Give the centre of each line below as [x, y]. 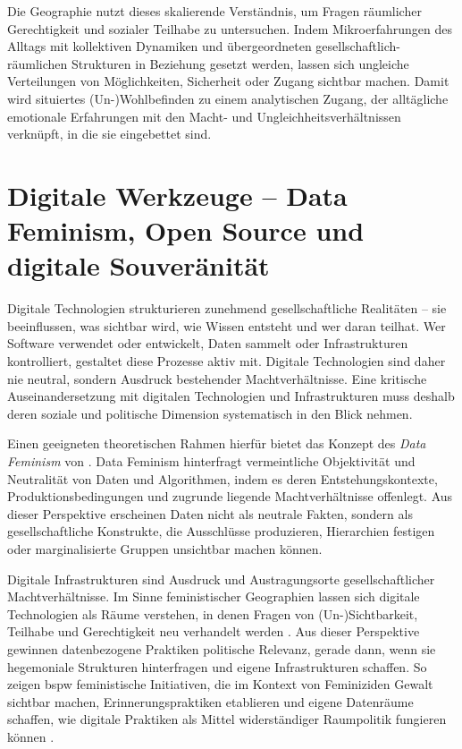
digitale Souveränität [139, 265]
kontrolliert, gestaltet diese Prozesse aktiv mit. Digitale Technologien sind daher [227, 361]
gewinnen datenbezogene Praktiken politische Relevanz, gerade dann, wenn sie [222, 648]
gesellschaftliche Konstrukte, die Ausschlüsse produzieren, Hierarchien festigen [221, 531]
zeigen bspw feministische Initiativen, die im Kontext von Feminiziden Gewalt [220, 684]
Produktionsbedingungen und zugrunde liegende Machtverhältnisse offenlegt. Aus [230, 496]
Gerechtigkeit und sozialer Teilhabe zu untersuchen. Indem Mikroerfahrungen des [230, 28]
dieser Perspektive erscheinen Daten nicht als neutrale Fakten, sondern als [210, 513]
